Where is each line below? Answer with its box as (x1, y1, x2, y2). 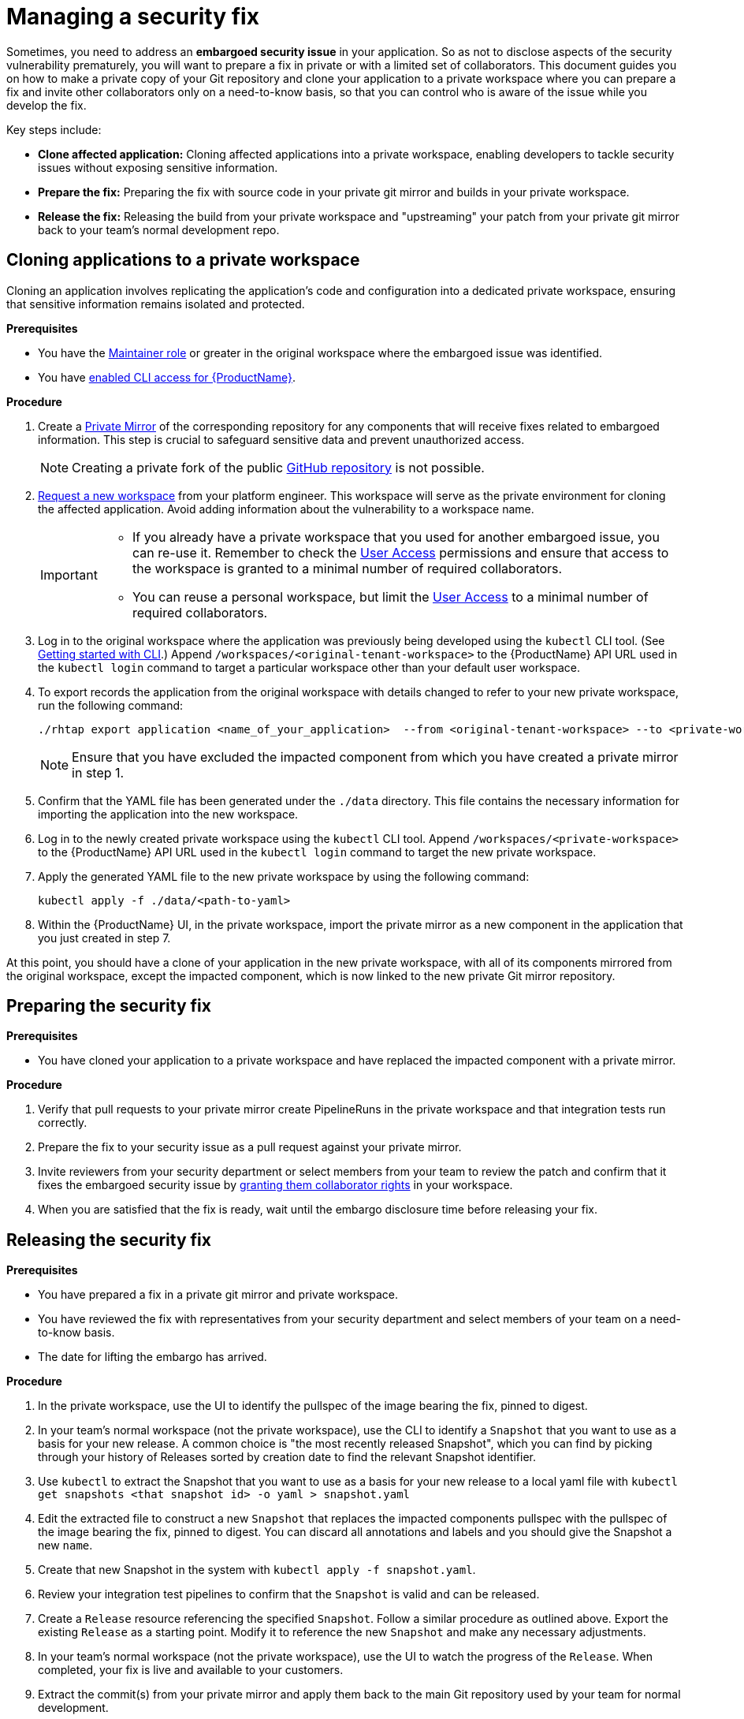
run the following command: (38, 698, 184, 712)
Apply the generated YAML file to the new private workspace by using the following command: (38, 869, 530, 883)
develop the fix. (6, 98, 87, 112)
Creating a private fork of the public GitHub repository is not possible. (72, 459, 485, 475)
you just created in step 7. (38, 930, 171, 945)
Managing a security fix (6, 3, 259, 30)
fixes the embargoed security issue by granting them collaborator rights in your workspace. (38, 1178, 513, 1192)
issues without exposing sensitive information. (38, 160, 278, 174)
